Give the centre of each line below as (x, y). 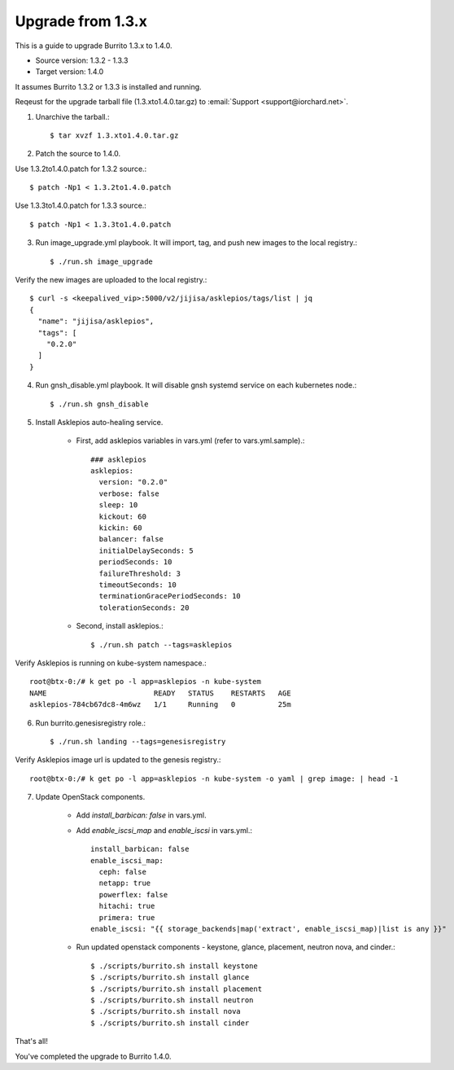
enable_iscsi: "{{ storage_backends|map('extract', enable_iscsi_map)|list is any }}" (268, 929)
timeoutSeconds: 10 (138, 585)
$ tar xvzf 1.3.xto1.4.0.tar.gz (114, 135)
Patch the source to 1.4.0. (78, 154)
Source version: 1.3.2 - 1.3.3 (82, 60)
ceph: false (122, 872)
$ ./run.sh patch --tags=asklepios (162, 645)
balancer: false (131, 539)
